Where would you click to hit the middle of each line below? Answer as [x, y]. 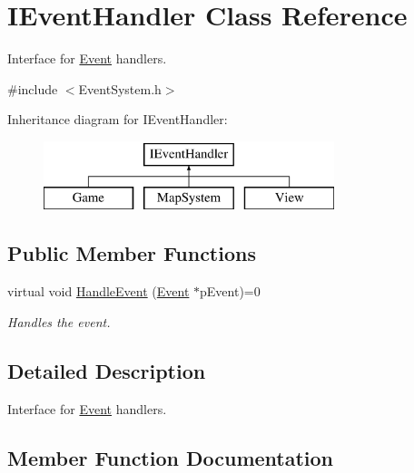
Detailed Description [107, 370]
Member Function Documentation [171, 457]
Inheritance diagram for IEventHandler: [118, 119]
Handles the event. [59, 321]
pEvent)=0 [230, 291]
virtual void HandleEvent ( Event [99, 291]
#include [33, 88]
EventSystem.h [120, 88]
